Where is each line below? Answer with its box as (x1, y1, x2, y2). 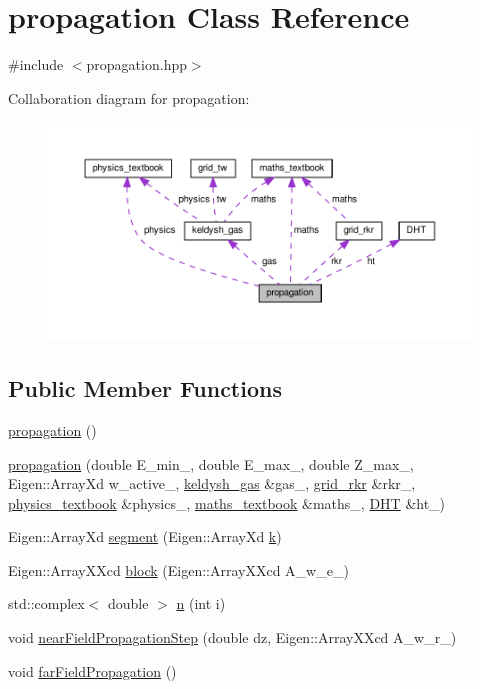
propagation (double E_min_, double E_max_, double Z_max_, (8, 453, 414, 474)
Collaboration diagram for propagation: (8, 87, 250, 108)
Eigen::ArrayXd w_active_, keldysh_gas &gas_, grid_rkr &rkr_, (8, 473, 416, 494)
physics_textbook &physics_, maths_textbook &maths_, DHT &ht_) (8, 492, 446, 513)
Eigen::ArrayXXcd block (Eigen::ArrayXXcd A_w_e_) (8, 559, 349, 580)
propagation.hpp (86, 54, 187, 75)
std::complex (8, 593, 85, 614)
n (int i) (176, 593, 226, 614)
